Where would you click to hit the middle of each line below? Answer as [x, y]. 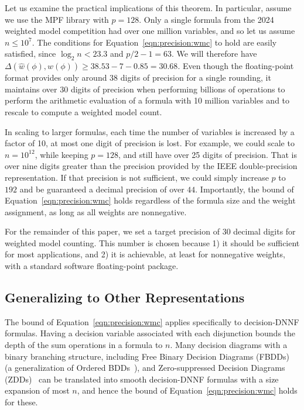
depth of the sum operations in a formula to [84, 345]
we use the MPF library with [57, 19]
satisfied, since [30, 54]
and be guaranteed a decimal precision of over [102, 189]
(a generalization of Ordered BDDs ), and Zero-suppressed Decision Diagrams [145, 368]
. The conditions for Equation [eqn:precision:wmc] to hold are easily [154, 42]
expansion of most [37, 390]
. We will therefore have [214, 54]
